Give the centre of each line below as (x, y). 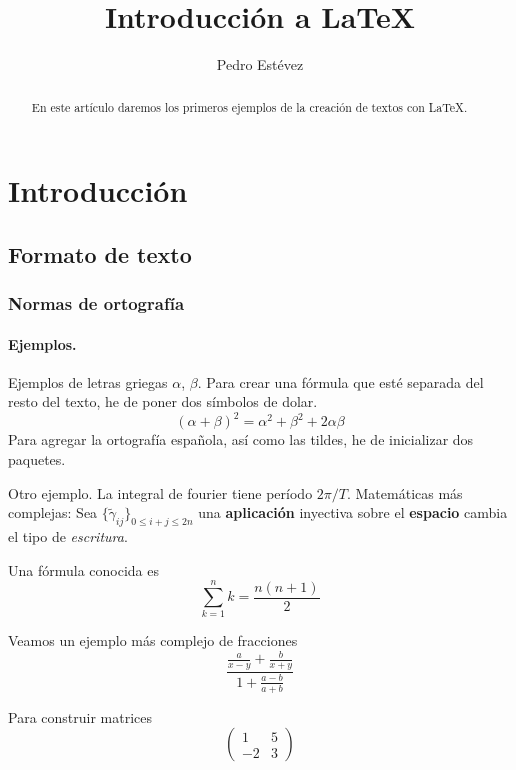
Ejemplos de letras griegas (88, 381)
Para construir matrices (80, 716)
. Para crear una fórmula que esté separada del (340, 381)
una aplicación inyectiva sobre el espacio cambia (353, 512)
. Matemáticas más (404, 492)
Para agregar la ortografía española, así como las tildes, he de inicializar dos (241, 439)
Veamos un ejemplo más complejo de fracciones (153, 640)
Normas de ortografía (96, 303)
